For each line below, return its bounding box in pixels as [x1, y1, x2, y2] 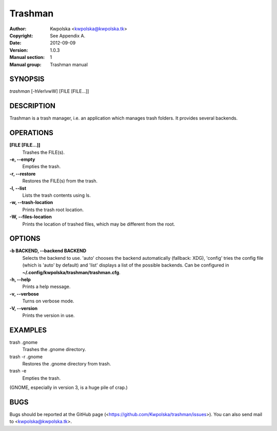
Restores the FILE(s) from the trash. [22, 178, 97, 184]
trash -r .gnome [9, 354, 43, 360]
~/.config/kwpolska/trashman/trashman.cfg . [22, 269, 121, 275]
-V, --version [9, 305, 38, 311]
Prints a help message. [22, 283, 71, 290]
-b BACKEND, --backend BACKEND [9, 248, 87, 254]
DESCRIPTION [9, 101, 56, 110]
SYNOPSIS [9, 75, 45, 84]
